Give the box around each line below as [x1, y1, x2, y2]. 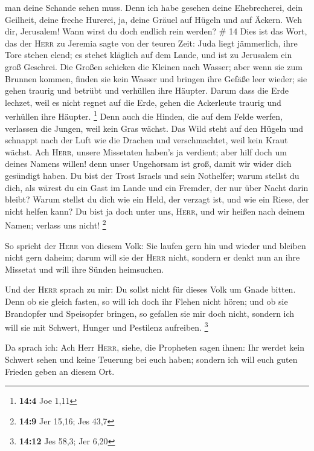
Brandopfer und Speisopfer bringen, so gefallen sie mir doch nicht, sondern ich [5, 307, 295, 319]
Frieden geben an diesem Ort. [5, 365, 115, 377]
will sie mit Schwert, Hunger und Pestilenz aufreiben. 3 [5, 319, 208, 333]
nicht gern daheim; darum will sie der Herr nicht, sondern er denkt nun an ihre [5, 251, 300, 264]
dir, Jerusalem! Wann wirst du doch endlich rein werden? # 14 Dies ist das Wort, [5, 25, 307, 37]
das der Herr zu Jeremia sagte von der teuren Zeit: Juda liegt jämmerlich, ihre [5, 36, 298, 49]
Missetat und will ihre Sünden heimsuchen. [5, 262, 164, 275]
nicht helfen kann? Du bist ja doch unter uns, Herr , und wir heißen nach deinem [5, 204, 305, 217]
